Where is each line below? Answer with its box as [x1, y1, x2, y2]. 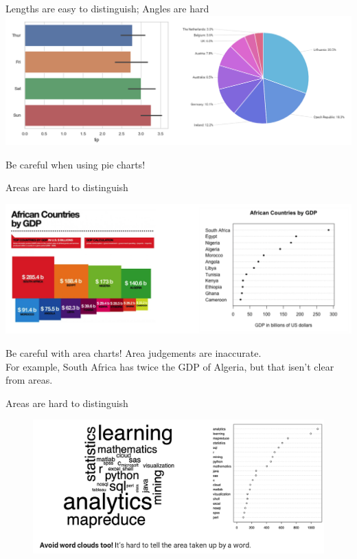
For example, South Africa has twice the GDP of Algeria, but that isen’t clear [5, 359, 334, 373]
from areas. [5, 373, 53, 387]
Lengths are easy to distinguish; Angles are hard [5, 1, 209, 15]
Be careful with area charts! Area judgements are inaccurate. [5, 345, 262, 360]
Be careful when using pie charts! [5, 157, 146, 171]
